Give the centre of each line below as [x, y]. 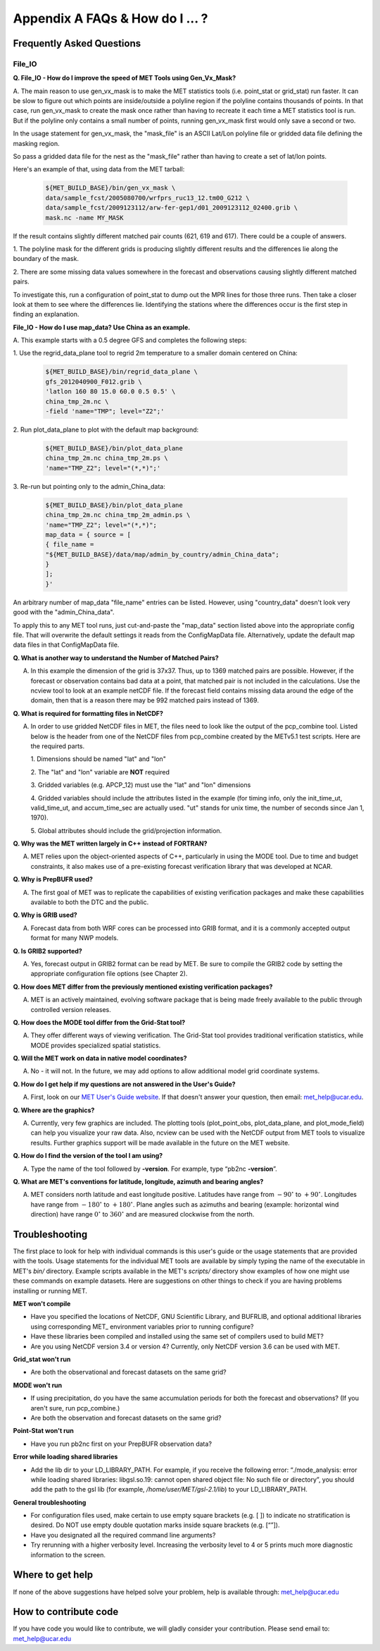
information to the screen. [68, 1554]
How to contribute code [66, 1612]
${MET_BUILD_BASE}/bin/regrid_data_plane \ [122, 372]
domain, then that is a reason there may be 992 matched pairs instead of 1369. [145, 700]
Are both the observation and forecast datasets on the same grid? [126, 1418]
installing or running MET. [50, 1291]
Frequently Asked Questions [77, 43]
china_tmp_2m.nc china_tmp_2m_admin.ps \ [118, 515]
